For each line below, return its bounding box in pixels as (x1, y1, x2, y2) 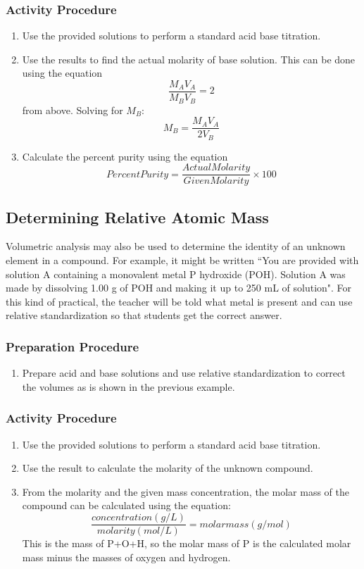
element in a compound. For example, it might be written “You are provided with (6, 253, 359, 268)
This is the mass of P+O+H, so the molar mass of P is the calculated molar (22, 536, 351, 551)
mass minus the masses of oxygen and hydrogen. (22, 549, 231, 564)
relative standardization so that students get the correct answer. (6, 308, 282, 323)
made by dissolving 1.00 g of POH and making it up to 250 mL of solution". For (6, 280, 352, 295)
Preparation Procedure (6, 337, 139, 355)
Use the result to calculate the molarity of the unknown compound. (22, 461, 313, 475)
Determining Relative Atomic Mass (6, 206, 269, 227)
